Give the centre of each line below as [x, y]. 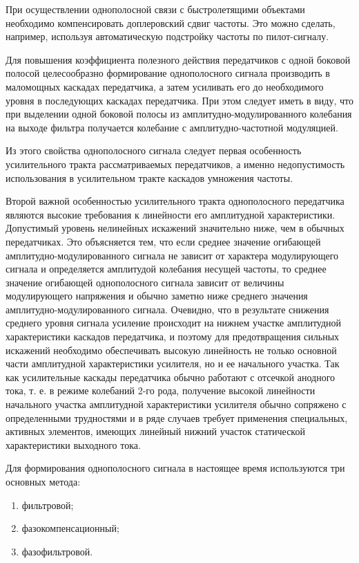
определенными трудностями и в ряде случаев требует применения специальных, [177, 417]
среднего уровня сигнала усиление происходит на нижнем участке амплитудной [174, 323]
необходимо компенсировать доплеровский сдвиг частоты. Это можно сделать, [171, 22]
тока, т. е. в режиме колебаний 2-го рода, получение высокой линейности [161, 390]
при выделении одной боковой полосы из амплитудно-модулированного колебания [179, 114]
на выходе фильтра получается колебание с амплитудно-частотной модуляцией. [172, 127]
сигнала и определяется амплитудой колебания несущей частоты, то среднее [166, 269]
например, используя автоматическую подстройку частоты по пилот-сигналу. [167, 36]
